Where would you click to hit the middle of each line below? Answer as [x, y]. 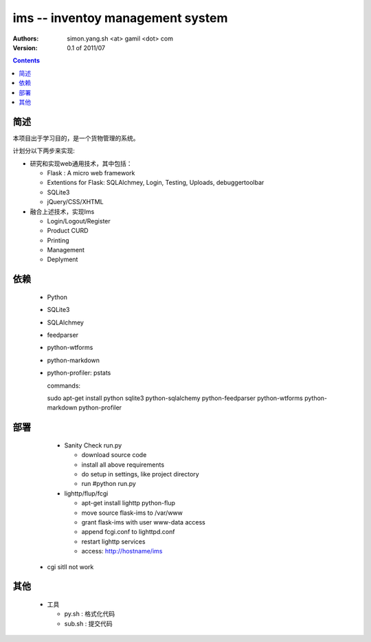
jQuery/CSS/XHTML [75, 202]
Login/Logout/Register [79, 221]
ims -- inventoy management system [120, 18]
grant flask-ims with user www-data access [143, 522]
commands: [64, 386]
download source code [114, 455]
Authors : [26, 38]
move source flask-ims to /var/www [132, 513]
